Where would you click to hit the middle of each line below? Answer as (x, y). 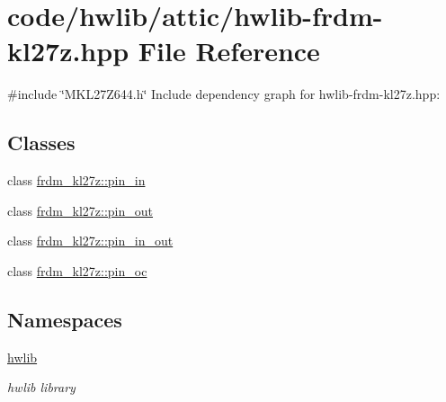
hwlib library (41, 387)
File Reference (229, 51)
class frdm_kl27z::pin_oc (77, 270)
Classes (41, 143)
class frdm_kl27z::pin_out (80, 210)
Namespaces (65, 319)
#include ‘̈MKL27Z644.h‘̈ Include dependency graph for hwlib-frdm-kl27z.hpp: (224, 94)
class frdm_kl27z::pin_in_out (90, 241)
